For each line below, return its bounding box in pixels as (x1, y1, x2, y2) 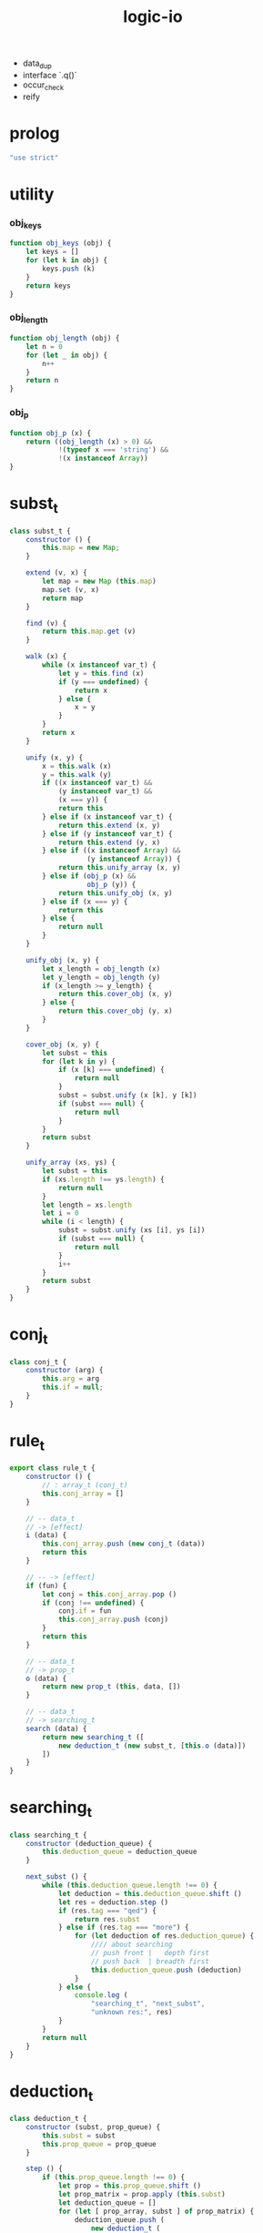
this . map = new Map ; (42, 544, 120, 553)
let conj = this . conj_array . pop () (42, 1589, 177, 1599)
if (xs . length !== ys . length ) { (42, 1175, 166, 1184)
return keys (25, 280, 71, 291)
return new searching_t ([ (42, 1732, 145, 1741)
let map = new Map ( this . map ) (42, 576, 157, 586)
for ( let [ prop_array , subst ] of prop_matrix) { (57, 2207, 255, 2216)
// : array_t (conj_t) (42, 1481, 128, 1490)
